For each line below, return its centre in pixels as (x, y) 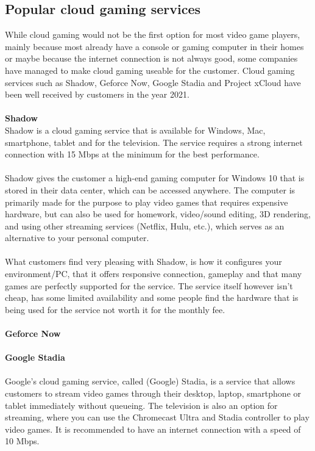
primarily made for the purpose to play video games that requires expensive (147, 202)
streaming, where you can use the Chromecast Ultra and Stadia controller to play (157, 417)
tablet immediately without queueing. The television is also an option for (141, 405)
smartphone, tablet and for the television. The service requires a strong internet (154, 142)
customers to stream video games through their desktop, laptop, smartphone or (153, 393)
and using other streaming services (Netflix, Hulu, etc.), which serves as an (145, 225)
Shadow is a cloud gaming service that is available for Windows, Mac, (135, 130)
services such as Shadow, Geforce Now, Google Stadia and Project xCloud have (153, 82)
